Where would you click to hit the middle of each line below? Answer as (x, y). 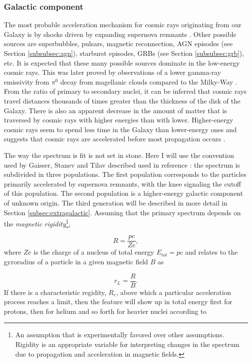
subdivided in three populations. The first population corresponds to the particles (125, 174)
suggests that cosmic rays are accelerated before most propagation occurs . (115, 139)
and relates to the (212, 252)
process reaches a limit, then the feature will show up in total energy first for (118, 302)
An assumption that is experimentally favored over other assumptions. (120, 335)
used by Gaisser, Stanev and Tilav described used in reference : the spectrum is (122, 164)
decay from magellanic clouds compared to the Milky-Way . (149, 81)
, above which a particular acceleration (173, 292)
